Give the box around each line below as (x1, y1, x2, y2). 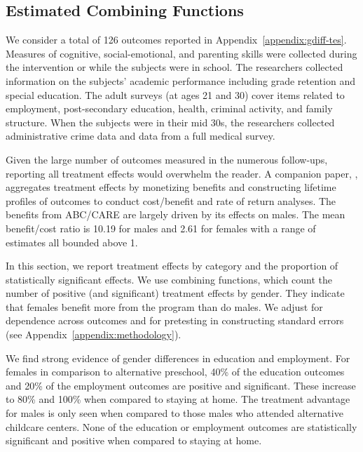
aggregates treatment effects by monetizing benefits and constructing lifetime (6, 180, 336, 194)
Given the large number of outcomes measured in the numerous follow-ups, (6, 152, 328, 166)
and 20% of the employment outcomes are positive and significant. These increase (6, 378, 356, 392)
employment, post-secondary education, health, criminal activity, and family (6, 101, 333, 116)
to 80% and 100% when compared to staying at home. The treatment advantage (6, 392, 350, 406)
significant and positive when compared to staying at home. (6, 433, 262, 448)
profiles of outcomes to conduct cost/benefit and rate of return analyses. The (6, 193, 336, 208)
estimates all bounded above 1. (6, 234, 138, 249)
